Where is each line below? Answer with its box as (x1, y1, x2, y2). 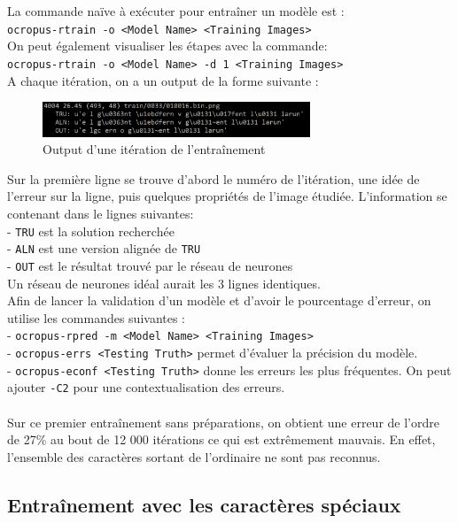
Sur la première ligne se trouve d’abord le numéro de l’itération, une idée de (7, 169, 420, 188)
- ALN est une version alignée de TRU (7, 239, 201, 258)
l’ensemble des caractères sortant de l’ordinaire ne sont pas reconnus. (7, 447, 381, 465)
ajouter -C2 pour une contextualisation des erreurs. (7, 378, 285, 396)
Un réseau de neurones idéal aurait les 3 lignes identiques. (7, 273, 321, 292)
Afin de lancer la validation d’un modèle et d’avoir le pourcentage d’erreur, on (7, 291, 431, 310)
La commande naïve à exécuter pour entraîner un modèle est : (7, 2, 345, 19)
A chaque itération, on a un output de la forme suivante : (7, 71, 319, 89)
